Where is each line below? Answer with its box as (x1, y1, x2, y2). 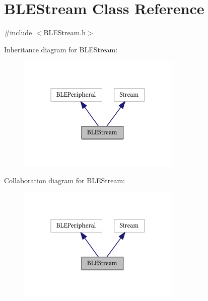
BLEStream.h (43, 27, 86, 38)
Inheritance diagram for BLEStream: (4, 44, 118, 54)
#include (4, 27, 32, 38)
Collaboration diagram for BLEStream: (4, 175, 125, 185)
